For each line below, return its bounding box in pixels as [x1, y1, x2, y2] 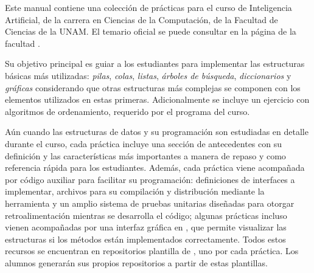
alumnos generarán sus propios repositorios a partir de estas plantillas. [5, 256, 268, 269]
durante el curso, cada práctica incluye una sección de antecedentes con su [5, 137, 282, 150]
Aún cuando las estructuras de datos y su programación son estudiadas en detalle [5, 125, 309, 138]
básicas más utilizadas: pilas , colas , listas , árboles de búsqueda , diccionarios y [5, 69, 291, 81]
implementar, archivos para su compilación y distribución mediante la [5, 185, 265, 198]
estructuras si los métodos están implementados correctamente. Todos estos [5, 232, 286, 245]
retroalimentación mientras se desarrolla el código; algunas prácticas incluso [5, 209, 287, 221]
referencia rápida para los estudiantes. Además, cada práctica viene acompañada [5, 161, 305, 174]
